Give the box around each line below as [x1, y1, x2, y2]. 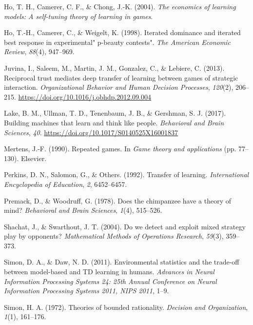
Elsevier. [20, 153, 47, 163]
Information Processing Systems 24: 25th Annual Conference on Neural [4, 276, 217, 286]
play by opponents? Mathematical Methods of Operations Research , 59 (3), [4, 231, 224, 241]
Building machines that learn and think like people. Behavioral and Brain [4, 117, 224, 127]
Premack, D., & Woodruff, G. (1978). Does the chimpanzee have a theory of [4, 195, 231, 205]
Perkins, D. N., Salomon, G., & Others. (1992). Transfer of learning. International [4, 169, 249, 180]
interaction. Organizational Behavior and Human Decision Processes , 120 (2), [4, 82, 234, 92]
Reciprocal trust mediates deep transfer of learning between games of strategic [4, 72, 238, 82]
